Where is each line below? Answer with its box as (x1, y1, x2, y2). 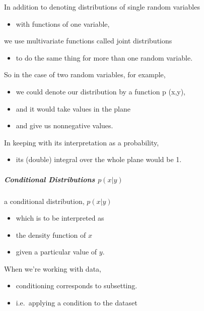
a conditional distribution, (4, 195, 85, 206)
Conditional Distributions (4, 174, 95, 184)
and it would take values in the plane (16, 103, 130, 114)
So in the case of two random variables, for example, (4, 69, 166, 80)
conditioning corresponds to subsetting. (16, 280, 138, 291)
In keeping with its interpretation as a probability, (4, 137, 159, 147)
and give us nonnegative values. (16, 120, 113, 131)
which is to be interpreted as (16, 213, 104, 223)
